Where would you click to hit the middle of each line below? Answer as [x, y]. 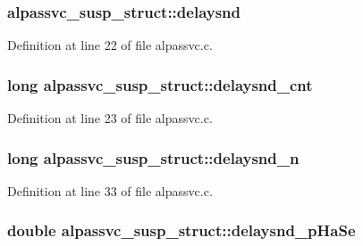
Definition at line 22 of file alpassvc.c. [110, 45]
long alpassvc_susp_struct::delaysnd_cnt [160, 84]
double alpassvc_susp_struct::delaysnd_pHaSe [181, 230]
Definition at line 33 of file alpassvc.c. [110, 190]
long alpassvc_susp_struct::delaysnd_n [153, 157]
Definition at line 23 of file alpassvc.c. [110, 118]
